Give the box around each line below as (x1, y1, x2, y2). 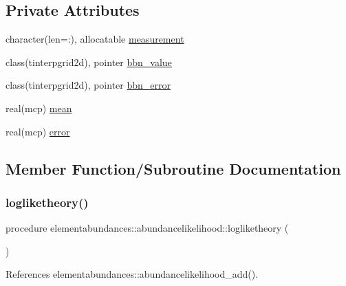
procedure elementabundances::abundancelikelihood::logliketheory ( (6, 221, 289, 235)
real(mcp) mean (6, 100, 72, 115)
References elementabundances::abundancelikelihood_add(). (6, 267, 259, 281)
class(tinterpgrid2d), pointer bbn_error (6, 78, 171, 92)
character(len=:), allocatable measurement (6, 32, 184, 46)
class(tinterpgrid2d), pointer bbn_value (6, 54, 172, 69)
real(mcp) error (6, 124, 70, 138)
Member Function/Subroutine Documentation (6, 157, 341, 179)
